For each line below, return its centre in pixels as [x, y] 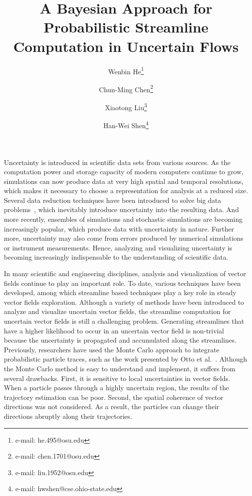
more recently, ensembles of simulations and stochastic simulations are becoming [123, 219]
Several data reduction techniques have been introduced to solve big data [113, 200]
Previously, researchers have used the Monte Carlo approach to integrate [112, 349]
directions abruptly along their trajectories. [68, 416]
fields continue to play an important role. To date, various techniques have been [122, 283]
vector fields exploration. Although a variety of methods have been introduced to [124, 302]
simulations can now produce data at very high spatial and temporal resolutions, [124, 181]
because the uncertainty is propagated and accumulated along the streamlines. [120, 340]
